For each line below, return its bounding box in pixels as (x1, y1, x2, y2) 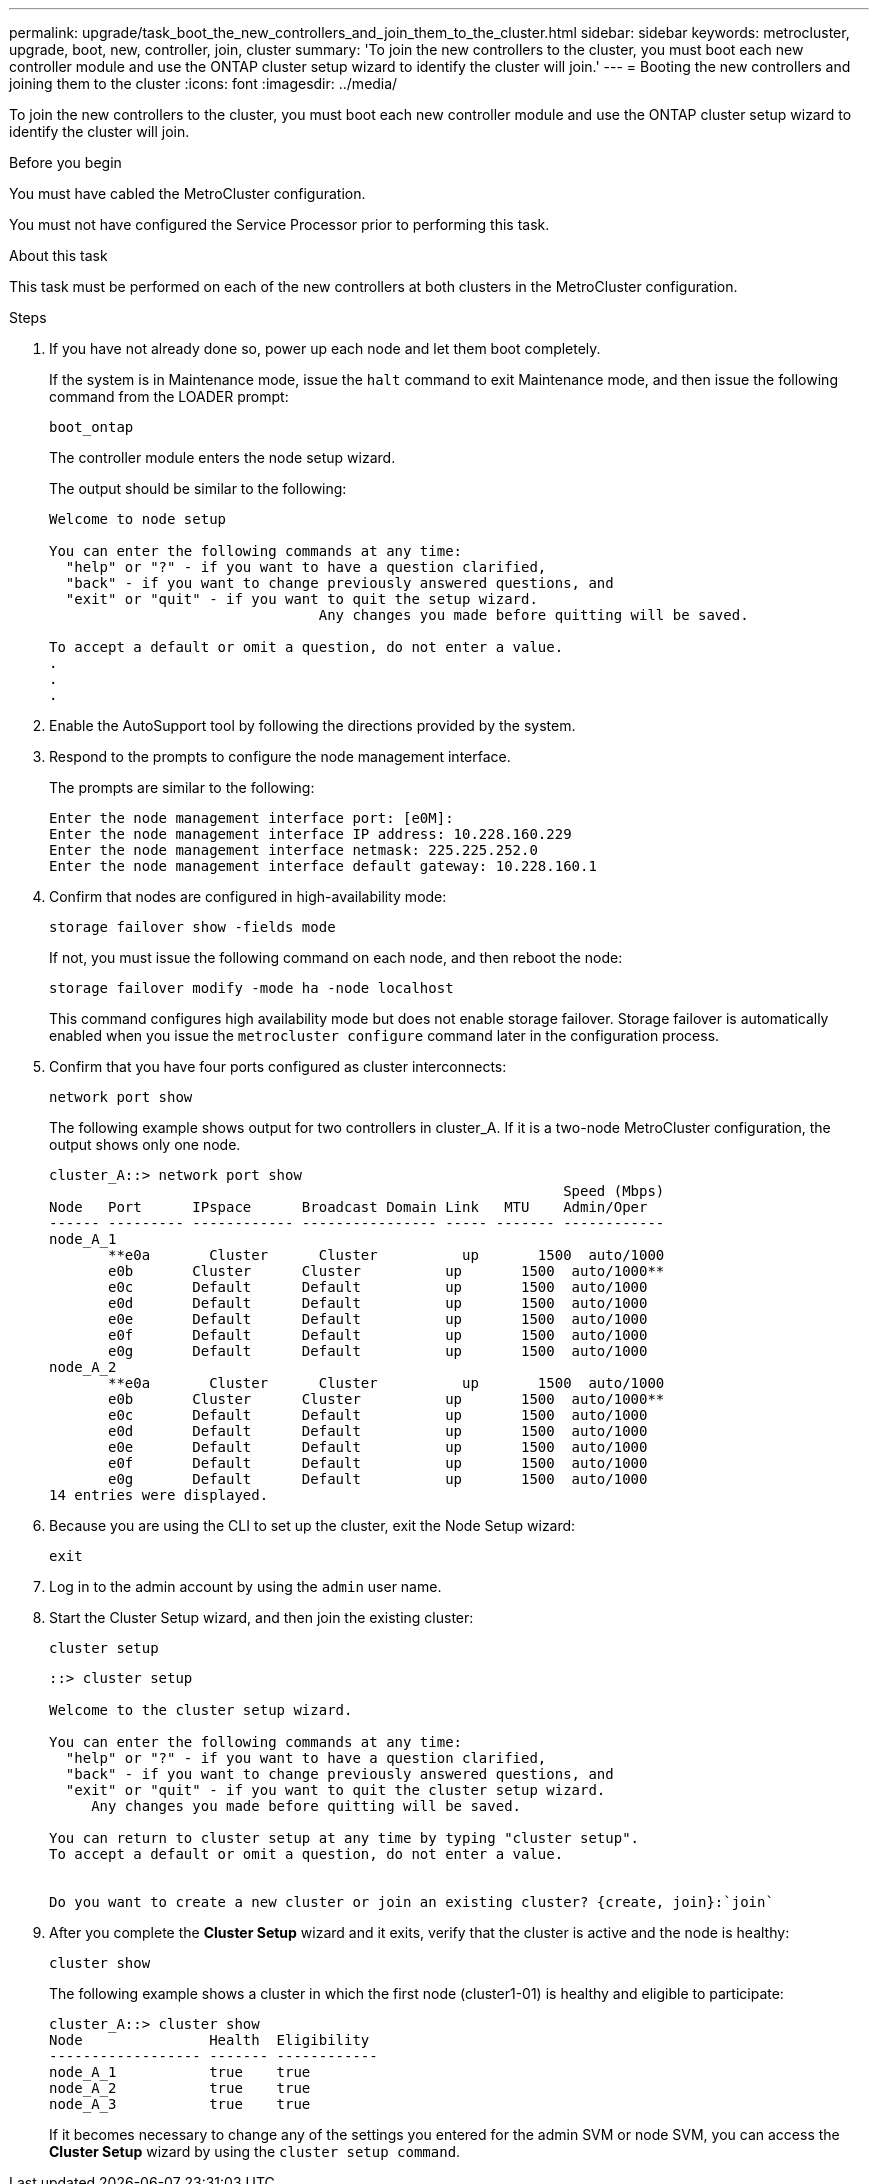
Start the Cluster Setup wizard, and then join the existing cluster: (49, 1609, 474, 1626)
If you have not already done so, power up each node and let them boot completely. (49, 340, 601, 357)
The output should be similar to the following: (49, 480, 347, 497)
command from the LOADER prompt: (49, 388, 289, 405)
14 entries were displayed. (49, 1487, 269, 1503)
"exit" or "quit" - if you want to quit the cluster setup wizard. (65, 1782, 606, 1798)
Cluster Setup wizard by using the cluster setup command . (49, 2143, 461, 2160)
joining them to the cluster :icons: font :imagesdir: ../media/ (9, 75, 398, 92)
